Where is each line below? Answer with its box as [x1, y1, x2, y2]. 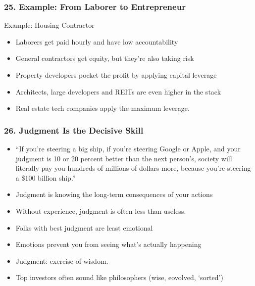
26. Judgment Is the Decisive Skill [4, 124, 144, 136]
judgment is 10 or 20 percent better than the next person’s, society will [15, 153, 232, 163]
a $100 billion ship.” [15, 172, 76, 183]
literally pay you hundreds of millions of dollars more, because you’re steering [15, 163, 251, 173]
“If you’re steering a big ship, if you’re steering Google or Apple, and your [15, 143, 241, 153]
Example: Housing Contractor [4, 20, 95, 30]
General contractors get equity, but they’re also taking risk [15, 53, 194, 63]
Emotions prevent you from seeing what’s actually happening [15, 239, 202, 249]
